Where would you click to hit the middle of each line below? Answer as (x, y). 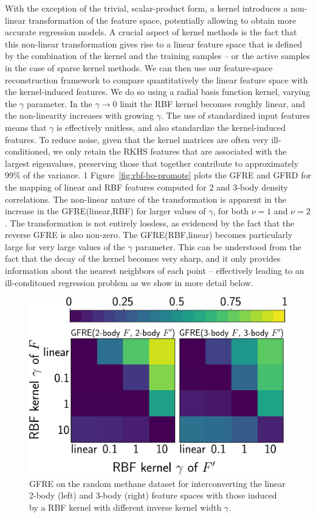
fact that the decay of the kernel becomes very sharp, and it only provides (143, 258)
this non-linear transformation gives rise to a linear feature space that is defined (154, 44)
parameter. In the (60, 103)
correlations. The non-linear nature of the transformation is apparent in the (146, 199)
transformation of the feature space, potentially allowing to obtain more (162, 20)
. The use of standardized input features (235, 115)
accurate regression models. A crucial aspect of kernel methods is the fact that (151, 32)
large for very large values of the (65, 246)
